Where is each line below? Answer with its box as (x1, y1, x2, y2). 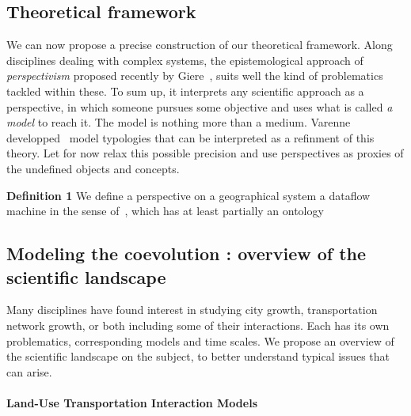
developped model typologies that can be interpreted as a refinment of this (6, 129, 375, 146)
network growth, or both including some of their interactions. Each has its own (6, 316, 390, 333)
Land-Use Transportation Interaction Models (6, 394, 257, 410)
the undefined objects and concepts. (6, 160, 180, 176)
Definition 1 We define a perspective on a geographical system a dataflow (6, 187, 371, 203)
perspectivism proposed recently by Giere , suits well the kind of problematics (6, 67, 383, 84)
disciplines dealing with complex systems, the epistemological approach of (6, 51, 363, 68)
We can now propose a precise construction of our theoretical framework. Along (6, 36, 393, 53)
